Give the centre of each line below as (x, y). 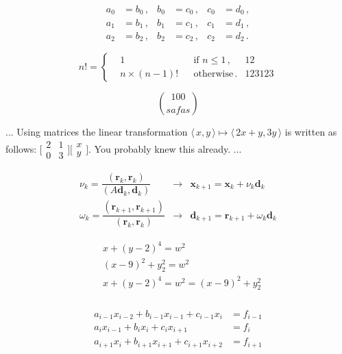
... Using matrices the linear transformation (97, 132)
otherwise (213, 74)
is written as (311, 132)
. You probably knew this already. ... (165, 148)
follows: (21, 148)
